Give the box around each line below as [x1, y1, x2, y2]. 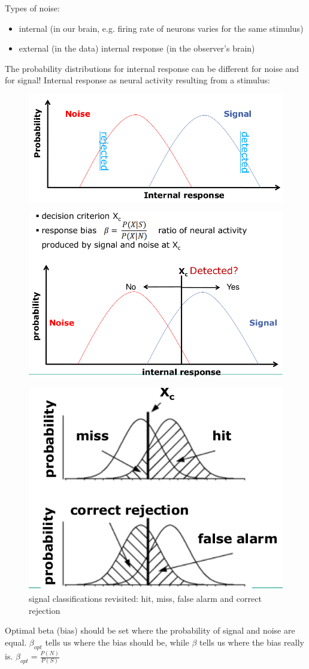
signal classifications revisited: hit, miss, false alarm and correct [29, 592, 262, 605]
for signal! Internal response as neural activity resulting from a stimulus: [5, 74, 270, 86]
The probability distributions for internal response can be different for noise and [5, 62, 299, 74]
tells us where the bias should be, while [45, 636, 189, 649]
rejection [29, 604, 60, 616]
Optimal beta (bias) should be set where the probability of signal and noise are [5, 624, 295, 637]
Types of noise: [5, 2, 60, 14]
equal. [5, 636, 27, 649]
